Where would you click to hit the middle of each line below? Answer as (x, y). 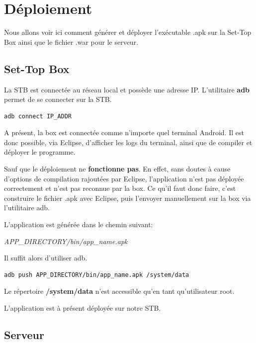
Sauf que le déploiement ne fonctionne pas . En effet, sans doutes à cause (117, 169)
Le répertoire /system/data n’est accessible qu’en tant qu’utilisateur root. (119, 291)
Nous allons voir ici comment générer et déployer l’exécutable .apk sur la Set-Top (128, 32)
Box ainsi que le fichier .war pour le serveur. (71, 42)
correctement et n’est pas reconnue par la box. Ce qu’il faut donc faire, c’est (120, 188)
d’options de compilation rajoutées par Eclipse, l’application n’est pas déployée (124, 178)
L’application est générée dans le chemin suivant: (79, 224)
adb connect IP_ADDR (38, 116)
